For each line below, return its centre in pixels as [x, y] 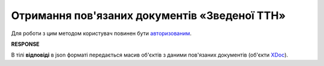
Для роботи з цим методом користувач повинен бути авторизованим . [101, 33]
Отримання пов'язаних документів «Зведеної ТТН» [148, 15]
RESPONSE [25, 44]
